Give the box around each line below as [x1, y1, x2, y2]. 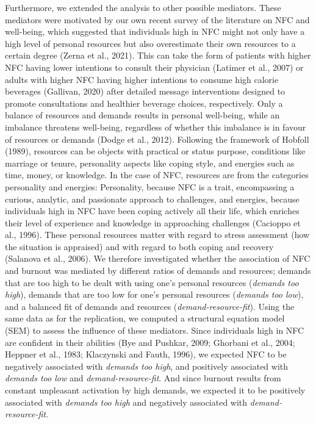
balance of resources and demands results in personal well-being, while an [5, 109, 280, 121]
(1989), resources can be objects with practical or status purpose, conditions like [5, 145, 306, 157]
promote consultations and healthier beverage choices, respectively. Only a [5, 96, 283, 109]
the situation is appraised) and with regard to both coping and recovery [5, 240, 274, 253]
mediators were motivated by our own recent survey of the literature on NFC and [5, 13, 310, 26]
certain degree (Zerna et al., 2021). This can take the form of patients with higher [5, 49, 311, 62]
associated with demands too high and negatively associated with [5, 395, 248, 408]
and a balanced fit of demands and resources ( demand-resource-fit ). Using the [5, 300, 295, 312]
